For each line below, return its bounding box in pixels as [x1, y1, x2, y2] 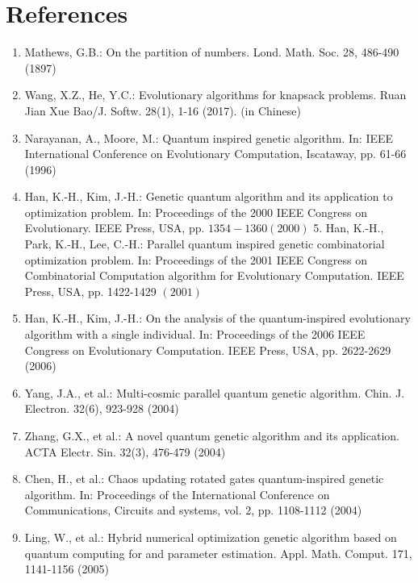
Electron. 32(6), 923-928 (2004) [24, 400, 179, 417]
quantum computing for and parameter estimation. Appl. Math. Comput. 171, [24, 544, 412, 561]
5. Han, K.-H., [313, 219, 384, 236]
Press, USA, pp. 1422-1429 [24, 282, 157, 299]
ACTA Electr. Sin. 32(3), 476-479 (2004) [24, 443, 226, 460]
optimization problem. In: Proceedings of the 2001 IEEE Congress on [24, 251, 368, 268]
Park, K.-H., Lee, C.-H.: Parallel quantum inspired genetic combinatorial [24, 235, 385, 252]
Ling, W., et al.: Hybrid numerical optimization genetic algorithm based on [24, 528, 397, 545]
